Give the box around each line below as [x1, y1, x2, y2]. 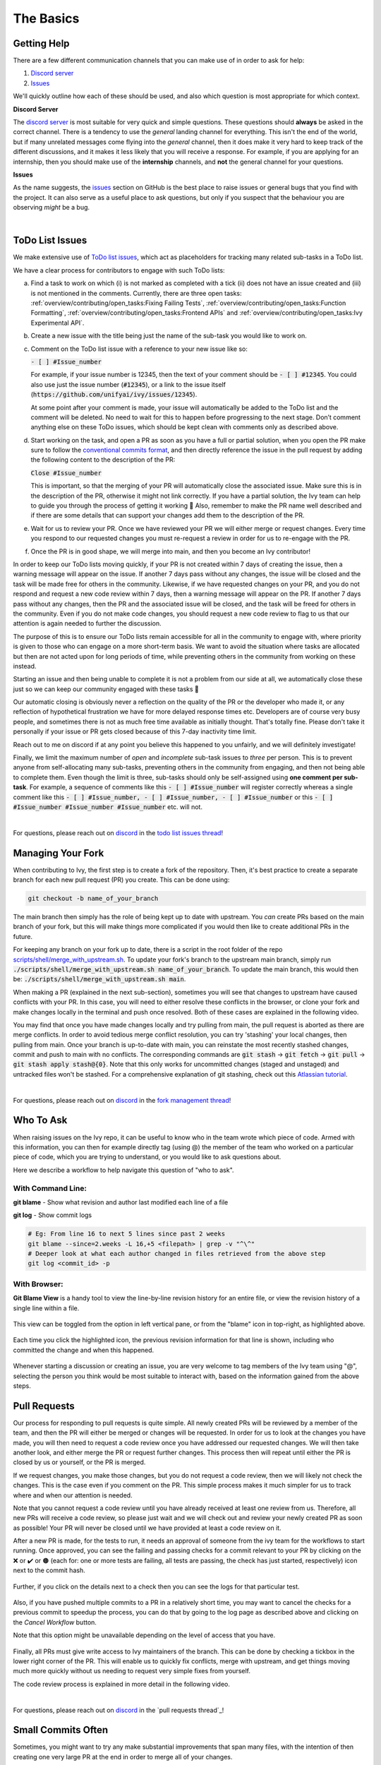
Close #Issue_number [30, 469, 102, 477]
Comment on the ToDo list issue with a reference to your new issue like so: [30, 345, 248, 353]
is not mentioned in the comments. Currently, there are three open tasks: [30, 289, 243, 297]
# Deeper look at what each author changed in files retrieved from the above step [28, 1250, 326, 1258]
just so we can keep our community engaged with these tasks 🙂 [13, 685, 199, 693]
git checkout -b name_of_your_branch [28, 895, 159, 903]
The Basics [13, 11, 80, 26]
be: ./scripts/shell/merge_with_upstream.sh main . [13, 975, 186, 983]
